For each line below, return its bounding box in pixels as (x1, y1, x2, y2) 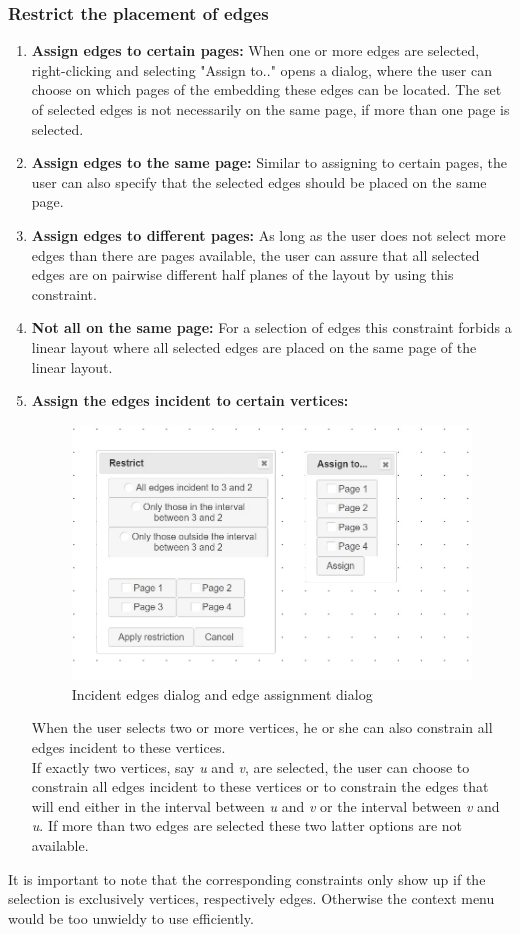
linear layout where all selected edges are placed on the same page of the (31, 336, 477, 357)
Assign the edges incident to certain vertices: (31, 390, 349, 411)
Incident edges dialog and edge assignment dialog (71, 683, 373, 704)
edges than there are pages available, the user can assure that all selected (31, 244, 480, 265)
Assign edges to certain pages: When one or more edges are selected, (31, 40, 480, 61)
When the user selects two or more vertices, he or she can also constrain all (31, 717, 493, 738)
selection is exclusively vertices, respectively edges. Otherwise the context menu (8, 888, 495, 909)
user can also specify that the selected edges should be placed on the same (31, 171, 487, 192)
